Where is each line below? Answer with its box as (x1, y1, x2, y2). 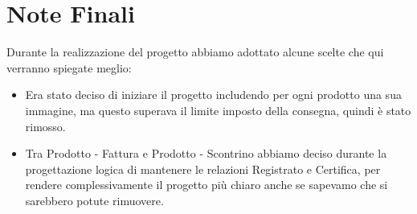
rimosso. (25, 117, 66, 134)
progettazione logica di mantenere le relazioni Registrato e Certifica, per (25, 160, 381, 177)
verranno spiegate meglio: (6, 59, 132, 76)
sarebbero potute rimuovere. (25, 191, 164, 208)
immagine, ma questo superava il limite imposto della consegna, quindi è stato (25, 101, 411, 118)
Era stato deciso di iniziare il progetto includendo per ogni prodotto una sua (25, 86, 402, 103)
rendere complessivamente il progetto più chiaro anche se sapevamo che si (25, 176, 388, 193)
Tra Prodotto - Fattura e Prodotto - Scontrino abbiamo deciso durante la (25, 145, 387, 162)
